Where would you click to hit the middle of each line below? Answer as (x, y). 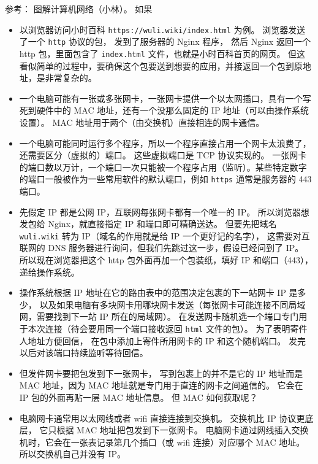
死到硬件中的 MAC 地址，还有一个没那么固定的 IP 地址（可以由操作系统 (164, 110)
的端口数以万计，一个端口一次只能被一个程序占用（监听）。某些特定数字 (163, 167)
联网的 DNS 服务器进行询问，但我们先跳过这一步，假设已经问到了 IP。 (161, 248)
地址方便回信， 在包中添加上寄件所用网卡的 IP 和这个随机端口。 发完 (167, 340)
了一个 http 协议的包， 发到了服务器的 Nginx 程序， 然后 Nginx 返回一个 (165, 41)
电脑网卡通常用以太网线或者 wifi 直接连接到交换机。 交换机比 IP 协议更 (162, 418)
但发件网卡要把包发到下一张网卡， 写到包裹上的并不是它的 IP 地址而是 (161, 373)
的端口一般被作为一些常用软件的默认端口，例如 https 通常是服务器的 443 (165, 179)
